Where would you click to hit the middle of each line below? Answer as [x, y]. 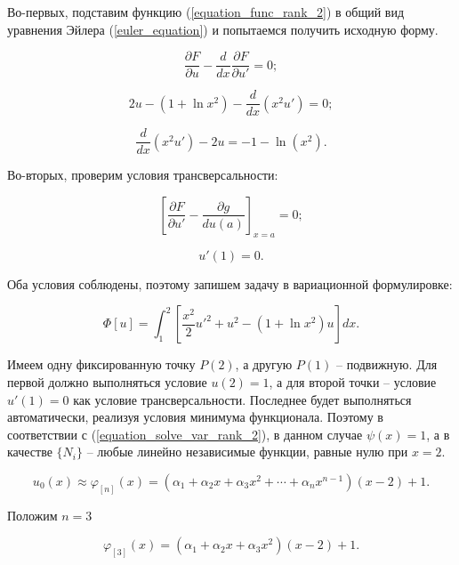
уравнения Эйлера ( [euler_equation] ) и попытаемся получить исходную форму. [223, 29]
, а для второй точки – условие [353, 381]
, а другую [264, 364]
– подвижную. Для [387, 364]
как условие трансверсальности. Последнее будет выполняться [242, 399]
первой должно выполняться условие [107, 381]
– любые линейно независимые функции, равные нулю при [247, 452]
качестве [30, 452]
